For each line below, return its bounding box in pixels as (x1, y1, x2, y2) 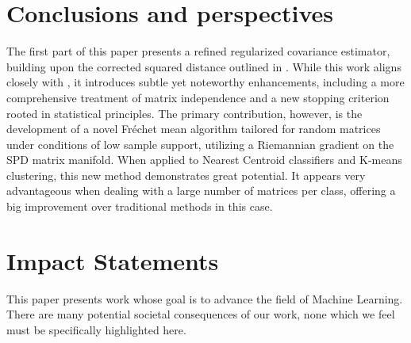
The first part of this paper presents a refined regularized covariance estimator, (6, 43, 390, 59)
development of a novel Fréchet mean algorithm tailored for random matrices (6, 120, 381, 137)
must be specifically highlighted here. (6, 321, 186, 337)
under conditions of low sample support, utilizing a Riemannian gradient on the (6, 135, 394, 152)
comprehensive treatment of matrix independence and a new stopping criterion (6, 89, 390, 105)
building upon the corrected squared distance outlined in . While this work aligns (6, 58, 401, 74)
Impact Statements (6, 244, 219, 276)
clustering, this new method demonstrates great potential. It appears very (6, 166, 366, 183)
